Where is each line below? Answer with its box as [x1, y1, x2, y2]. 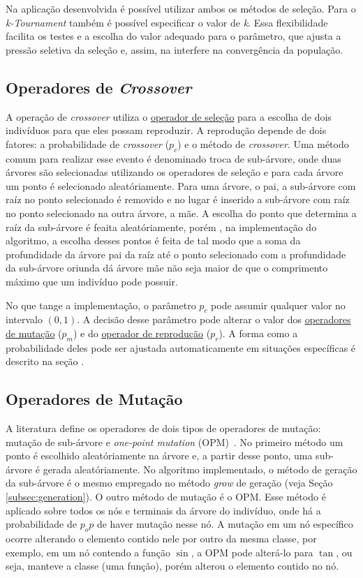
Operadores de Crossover [6, 76, 192, 98]
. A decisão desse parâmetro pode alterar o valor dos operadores [77, 312, 351, 327]
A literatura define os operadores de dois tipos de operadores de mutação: [6, 421, 321, 436]
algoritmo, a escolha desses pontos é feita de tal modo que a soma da [6, 233, 301, 248]
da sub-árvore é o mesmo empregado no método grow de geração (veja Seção [6, 475, 333, 490]
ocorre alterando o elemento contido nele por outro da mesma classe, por [6, 531, 317, 546]
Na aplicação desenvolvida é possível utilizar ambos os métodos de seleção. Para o [6, 1, 356, 15]
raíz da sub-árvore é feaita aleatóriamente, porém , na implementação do [6, 219, 317, 234]
